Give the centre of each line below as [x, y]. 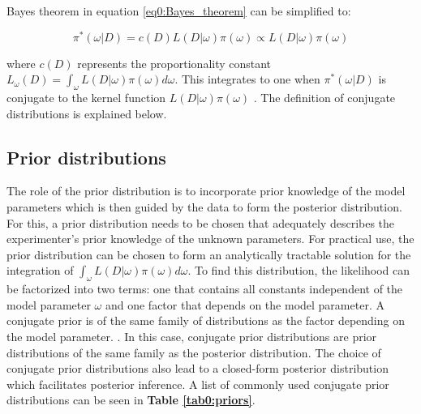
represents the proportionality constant [174, 63]
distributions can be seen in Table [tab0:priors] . [131, 400]
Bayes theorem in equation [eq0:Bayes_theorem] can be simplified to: [179, 11]
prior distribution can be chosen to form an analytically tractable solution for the [209, 254]
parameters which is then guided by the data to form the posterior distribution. [204, 207]
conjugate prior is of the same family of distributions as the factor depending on [206, 320]
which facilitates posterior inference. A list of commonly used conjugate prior [198, 384]
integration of [40, 270]
